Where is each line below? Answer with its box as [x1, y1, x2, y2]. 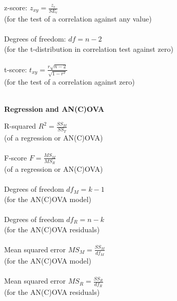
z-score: [4, 2, 28, 12]
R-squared [4, 121, 36, 131]
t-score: [4, 64, 27, 74]
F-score [4, 152, 27, 163]
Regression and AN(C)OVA [4, 103, 105, 114]
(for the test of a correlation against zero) [4, 76, 135, 87]
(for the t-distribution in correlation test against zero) [4, 44, 173, 54]
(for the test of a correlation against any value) [4, 13, 152, 24]
